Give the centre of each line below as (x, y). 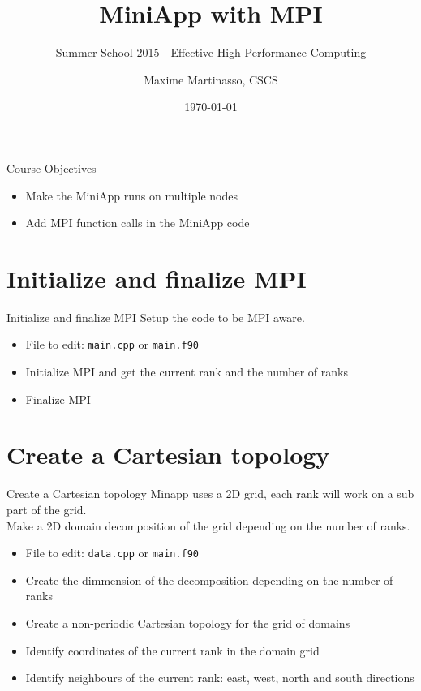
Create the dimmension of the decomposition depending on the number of (209, 579)
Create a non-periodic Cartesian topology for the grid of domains (188, 623)
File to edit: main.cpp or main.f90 (112, 344)
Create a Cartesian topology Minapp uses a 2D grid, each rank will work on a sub (210, 494)
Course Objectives (52, 167)
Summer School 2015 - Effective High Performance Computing (211, 52)
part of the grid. (47, 509)
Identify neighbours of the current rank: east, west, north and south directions (220, 678)
